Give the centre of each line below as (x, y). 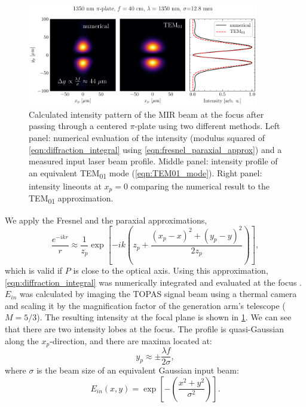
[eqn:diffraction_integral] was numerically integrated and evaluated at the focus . (153, 282)
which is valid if (34, 270)
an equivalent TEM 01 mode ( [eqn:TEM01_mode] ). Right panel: (146, 173)
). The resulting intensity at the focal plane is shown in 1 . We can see (164, 317)
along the (22, 340)
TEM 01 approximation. (71, 199)
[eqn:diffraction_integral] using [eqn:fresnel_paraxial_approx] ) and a (155, 149)
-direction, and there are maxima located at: (131, 340)
